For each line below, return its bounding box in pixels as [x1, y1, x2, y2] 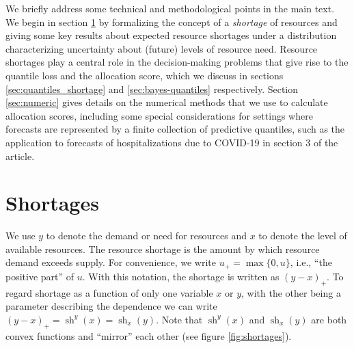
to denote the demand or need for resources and [46, 228, 247, 243]
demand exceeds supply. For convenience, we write [5, 255, 217, 269]
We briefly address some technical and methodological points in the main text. [5, 1, 335, 15]
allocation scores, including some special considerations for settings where [5, 108, 313, 122]
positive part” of [5, 269, 74, 283]
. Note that [156, 312, 203, 326]
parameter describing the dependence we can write [5, 299, 217, 313]
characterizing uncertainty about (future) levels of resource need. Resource [5, 41, 318, 55]
